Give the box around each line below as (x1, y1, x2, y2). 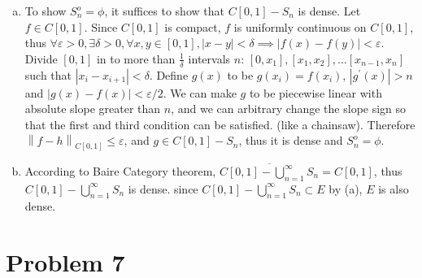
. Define (149, 66, 189, 83)
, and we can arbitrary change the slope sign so (171, 100, 407, 117)
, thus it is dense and (238, 132, 343, 149)
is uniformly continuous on (233, 18, 367, 35)
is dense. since (128, 180, 198, 197)
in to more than (96, 50, 176, 67)
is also (378, 180, 409, 197)
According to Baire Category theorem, (24, 162, 216, 179)
